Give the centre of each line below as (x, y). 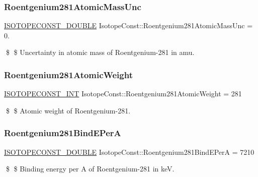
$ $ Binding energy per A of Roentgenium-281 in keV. (90, 169)
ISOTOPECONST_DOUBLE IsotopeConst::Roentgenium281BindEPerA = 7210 (129, 152)
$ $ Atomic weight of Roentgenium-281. (68, 110)
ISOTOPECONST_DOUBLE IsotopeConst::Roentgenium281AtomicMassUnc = (128, 25)
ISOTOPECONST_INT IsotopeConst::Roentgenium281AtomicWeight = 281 (123, 94)
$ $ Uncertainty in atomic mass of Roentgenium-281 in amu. (100, 52)
